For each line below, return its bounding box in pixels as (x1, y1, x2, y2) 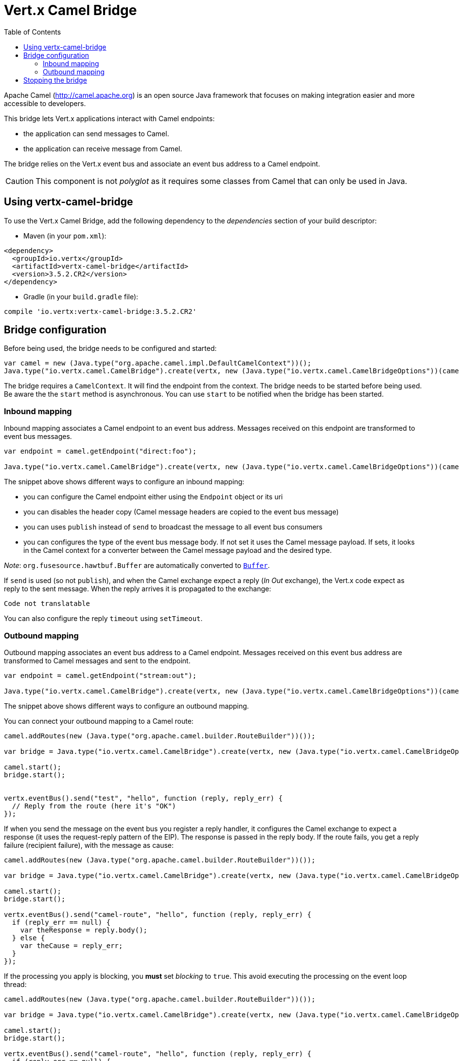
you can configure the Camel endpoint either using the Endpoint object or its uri (23, 493, 283, 501)
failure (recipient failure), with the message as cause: (4, 841, 174, 849)
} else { (12, 933, 45, 942)
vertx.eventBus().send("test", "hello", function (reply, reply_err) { (4, 794, 283, 802)
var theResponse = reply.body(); (20, 926, 148, 934)
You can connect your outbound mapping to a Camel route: (4, 716, 194, 725)
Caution (5, 176, 34, 186)
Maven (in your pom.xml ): (23, 231, 106, 240)
